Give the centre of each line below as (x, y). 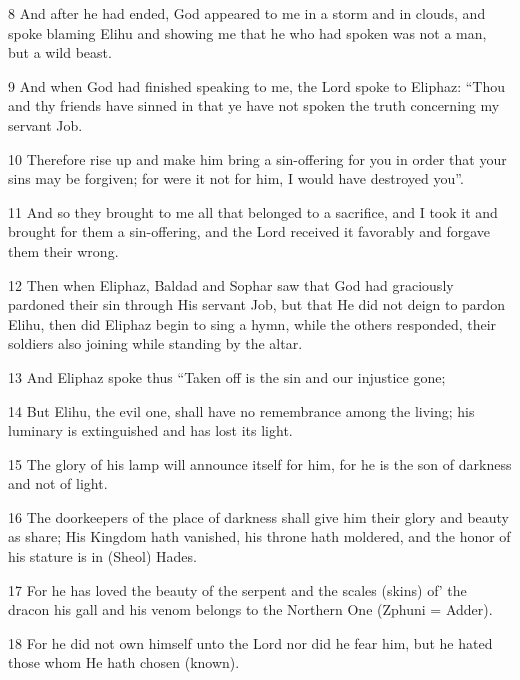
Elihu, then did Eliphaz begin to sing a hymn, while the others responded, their (252, 323)
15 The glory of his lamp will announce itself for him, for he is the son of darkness (260, 463)
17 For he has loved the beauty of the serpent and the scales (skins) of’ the (237, 589)
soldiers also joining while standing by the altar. (155, 343)
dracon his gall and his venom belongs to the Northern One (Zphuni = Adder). (250, 609)
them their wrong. (63, 250)
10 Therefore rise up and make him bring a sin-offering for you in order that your (257, 158)
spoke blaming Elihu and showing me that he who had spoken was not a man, (247, 32)
